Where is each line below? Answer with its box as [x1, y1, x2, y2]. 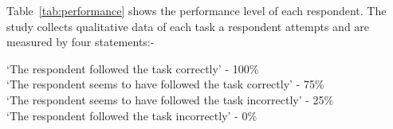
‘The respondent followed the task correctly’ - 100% [6, 60, 259, 76]
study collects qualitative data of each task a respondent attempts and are [6, 18, 370, 34]
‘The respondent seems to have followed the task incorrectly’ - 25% [6, 91, 334, 107]
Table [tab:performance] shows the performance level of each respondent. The [6, 2, 387, 18]
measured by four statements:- [6, 33, 155, 50]
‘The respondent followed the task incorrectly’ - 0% [6, 107, 257, 123]
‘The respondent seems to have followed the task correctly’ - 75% [6, 76, 324, 92]
